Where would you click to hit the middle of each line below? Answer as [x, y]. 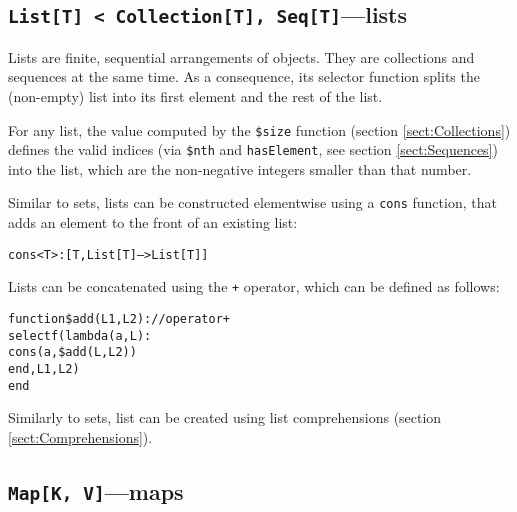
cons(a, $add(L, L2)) [72, 352]
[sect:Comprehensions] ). [80, 436]
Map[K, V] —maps [96, 490]
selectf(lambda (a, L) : [80, 335]
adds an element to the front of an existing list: [153, 222]
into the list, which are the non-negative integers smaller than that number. [240, 168]
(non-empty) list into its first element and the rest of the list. [195, 95]
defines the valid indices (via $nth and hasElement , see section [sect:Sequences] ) [253, 149]
